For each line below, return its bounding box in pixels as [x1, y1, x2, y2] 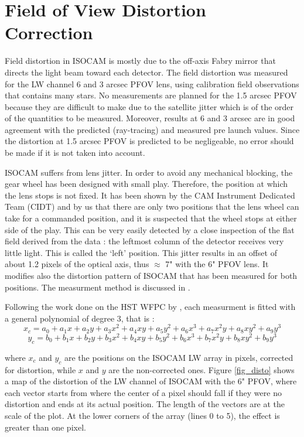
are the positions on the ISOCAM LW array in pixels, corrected [64, 351, 293, 363]
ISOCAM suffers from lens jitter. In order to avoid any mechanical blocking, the [5, 166, 293, 178]
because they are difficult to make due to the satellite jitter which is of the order [5, 100, 294, 112]
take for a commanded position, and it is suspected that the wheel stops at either [5, 212, 297, 224]
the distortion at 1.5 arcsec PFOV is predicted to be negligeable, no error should [5, 135, 294, 147]
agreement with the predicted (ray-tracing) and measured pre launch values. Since [5, 123, 300, 135]
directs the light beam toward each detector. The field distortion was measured [5, 66, 288, 78]
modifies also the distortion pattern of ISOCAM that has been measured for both [5, 269, 298, 281]
